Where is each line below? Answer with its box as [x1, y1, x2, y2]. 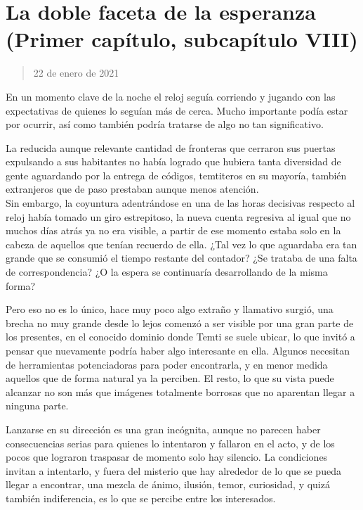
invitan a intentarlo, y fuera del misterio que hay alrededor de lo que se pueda [6, 463, 341, 478]
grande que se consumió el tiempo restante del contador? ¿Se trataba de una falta [6, 250, 357, 265]
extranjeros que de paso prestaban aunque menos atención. [6, 181, 259, 196]
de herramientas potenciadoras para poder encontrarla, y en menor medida [6, 357, 328, 371]
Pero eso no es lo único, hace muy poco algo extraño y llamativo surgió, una [6, 302, 334, 317]
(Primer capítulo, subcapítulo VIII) [6, 25, 358, 53]
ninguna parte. [6, 398, 69, 413]
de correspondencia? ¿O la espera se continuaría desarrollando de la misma [6, 264, 328, 279]
